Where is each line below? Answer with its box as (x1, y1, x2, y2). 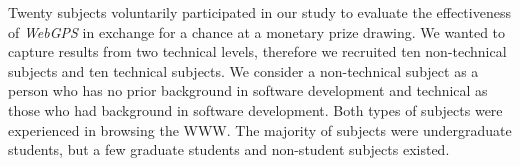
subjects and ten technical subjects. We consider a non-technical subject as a (8, 60, 479, 81)
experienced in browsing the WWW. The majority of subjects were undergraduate (8, 119, 512, 140)
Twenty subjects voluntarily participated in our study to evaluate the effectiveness (8, 2, 511, 22)
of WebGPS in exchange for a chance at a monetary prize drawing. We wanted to (8, 21, 506, 42)
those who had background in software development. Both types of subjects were (8, 99, 503, 120)
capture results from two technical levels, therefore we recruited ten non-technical (8, 41, 507, 62)
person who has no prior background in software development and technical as (8, 80, 488, 101)
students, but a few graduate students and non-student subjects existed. (8, 139, 450, 160)
